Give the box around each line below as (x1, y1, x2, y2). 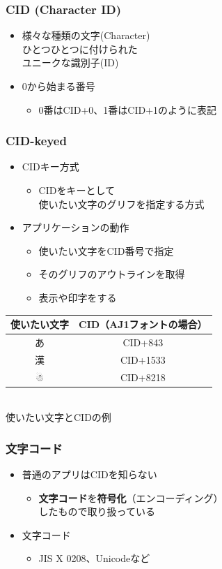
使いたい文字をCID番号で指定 (38, 243, 174, 258)
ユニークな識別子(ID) (22, 55, 119, 70)
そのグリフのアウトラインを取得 (38, 267, 185, 281)
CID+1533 (120, 352, 166, 367)
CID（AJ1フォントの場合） (79, 317, 207, 332)
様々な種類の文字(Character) (22, 28, 150, 43)
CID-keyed (6, 132, 67, 149)
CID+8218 (120, 369, 166, 384)
